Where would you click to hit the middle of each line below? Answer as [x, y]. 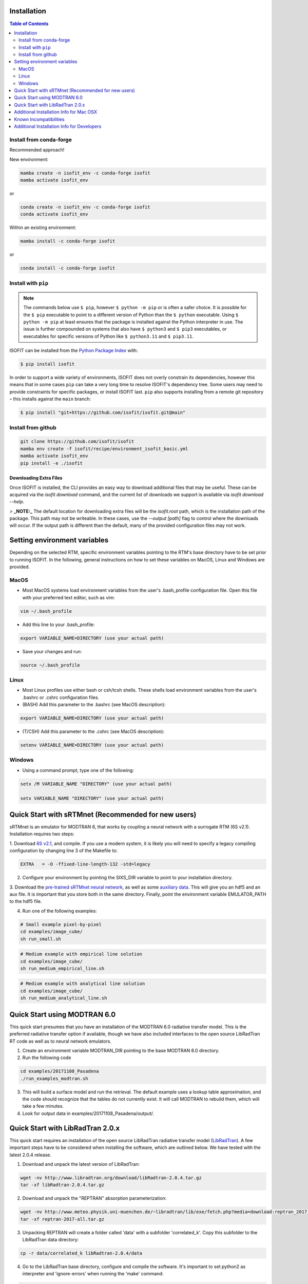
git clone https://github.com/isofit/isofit [77, 441]
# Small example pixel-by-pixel [61, 924]
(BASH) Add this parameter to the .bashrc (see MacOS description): [94, 705]
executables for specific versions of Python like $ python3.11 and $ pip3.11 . [108, 336]
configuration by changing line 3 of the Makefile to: [64, 851]
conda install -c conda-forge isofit [68, 268]
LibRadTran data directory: [51, 1240]
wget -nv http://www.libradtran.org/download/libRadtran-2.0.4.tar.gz [111, 1178]
